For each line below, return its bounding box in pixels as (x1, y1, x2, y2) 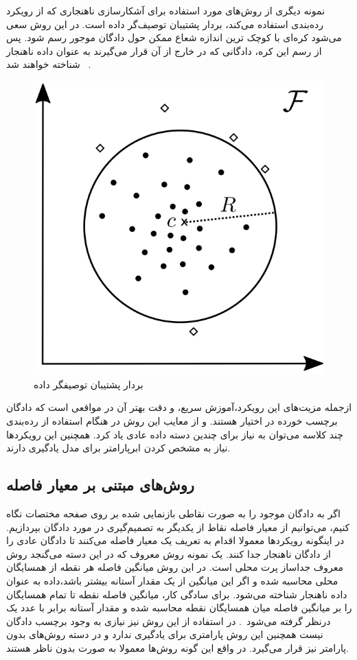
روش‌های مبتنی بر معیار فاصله (6, 474, 194, 495)
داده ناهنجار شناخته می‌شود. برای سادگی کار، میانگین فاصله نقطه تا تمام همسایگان (6, 587, 347, 601)
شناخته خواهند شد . (6, 57, 91, 71)
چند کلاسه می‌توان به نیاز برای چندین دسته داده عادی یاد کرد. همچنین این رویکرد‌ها (6, 427, 343, 441)
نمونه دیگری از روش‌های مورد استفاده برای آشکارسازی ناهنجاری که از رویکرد (6, 3, 325, 17)
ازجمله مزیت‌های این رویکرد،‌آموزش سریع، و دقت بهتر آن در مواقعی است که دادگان (6, 400, 352, 414)
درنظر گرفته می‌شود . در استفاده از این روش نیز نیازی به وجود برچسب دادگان (6, 613, 331, 628)
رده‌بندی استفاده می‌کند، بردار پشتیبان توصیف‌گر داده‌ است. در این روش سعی (6, 16, 324, 31)
